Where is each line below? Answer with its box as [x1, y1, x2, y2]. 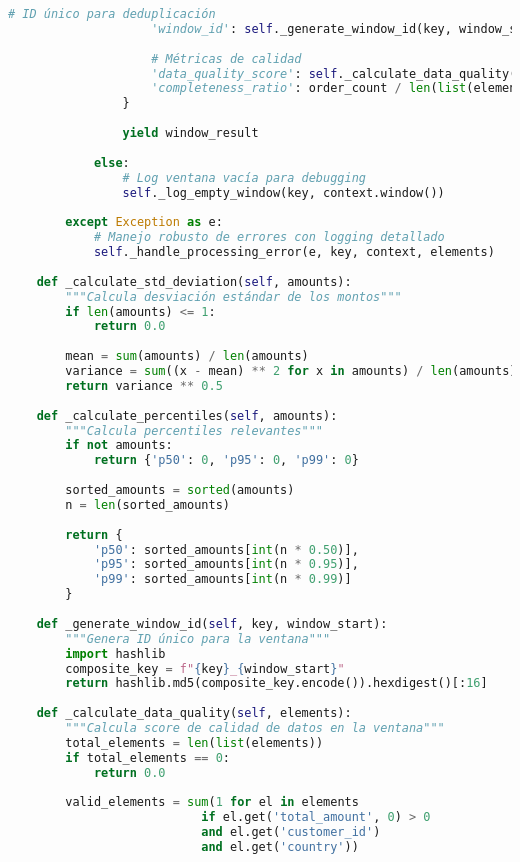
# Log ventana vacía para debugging [122, 170, 366, 185]
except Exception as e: [65, 215, 223, 230]
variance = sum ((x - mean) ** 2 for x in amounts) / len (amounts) [65, 364, 517, 378]
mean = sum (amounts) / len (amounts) [65, 349, 309, 364]
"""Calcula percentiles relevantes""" [65, 423, 323, 438]
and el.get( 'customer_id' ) [201, 825, 381, 840]
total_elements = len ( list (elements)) [65, 735, 324, 750]
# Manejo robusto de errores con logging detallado [93, 230, 445, 245]
